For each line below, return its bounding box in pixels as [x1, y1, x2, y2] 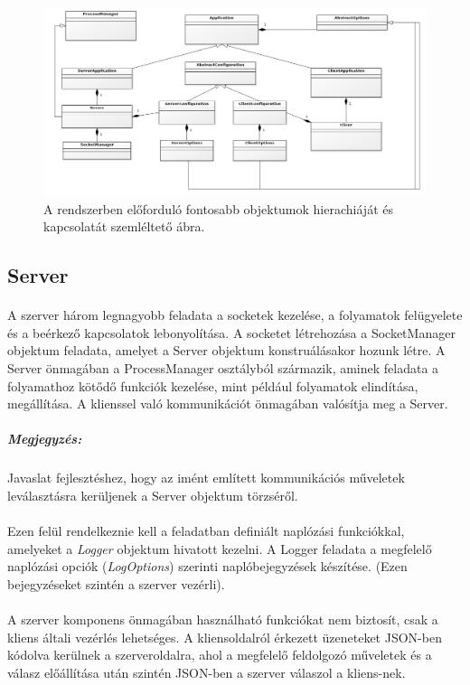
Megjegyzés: [7, 429, 82, 448]
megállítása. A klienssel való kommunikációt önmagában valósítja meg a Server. [7, 394, 448, 413]
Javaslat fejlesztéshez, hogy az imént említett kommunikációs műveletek [7, 468, 405, 487]
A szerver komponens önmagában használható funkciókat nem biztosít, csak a [7, 610, 438, 629]
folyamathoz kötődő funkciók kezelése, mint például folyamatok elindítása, [7, 376, 418, 395]
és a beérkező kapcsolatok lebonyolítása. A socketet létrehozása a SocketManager [7, 323, 456, 342]
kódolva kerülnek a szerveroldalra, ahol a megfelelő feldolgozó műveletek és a [7, 645, 432, 664]
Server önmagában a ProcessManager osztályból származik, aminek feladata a [7, 359, 439, 378]
